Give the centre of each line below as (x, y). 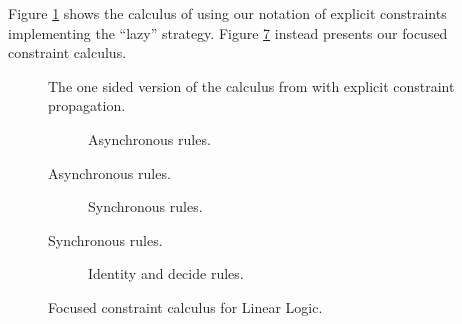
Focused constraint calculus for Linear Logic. (185, 306)
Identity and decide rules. (166, 273)
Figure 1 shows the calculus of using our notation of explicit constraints (227, 13)
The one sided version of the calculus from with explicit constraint (251, 85)
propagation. (87, 105)
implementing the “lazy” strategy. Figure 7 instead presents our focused (228, 32)
